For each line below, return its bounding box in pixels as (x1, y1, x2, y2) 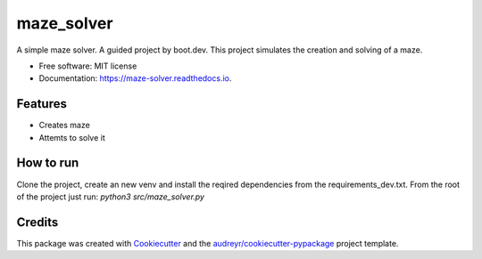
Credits (16, 214, 59, 230)
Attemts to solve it (38, 132, 106, 142)
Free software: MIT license (38, 61, 137, 71)
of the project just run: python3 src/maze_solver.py (16, 191, 205, 202)
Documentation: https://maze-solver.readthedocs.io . (38, 73, 232, 84)
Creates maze (38, 120, 91, 131)
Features (16, 96, 67, 111)
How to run (16, 156, 79, 171)
